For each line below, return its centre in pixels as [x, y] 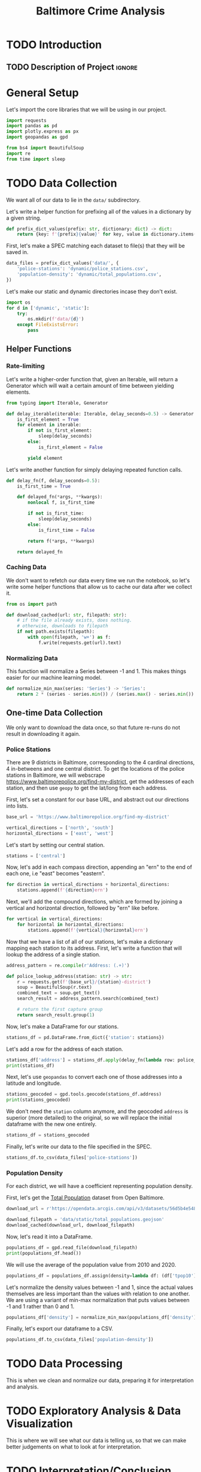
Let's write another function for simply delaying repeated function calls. [94, 469]
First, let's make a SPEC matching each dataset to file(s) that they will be [96, 246]
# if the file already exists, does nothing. [75, 620]
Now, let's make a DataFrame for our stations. [63, 1026]
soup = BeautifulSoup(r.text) [55, 988]
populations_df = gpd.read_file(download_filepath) [72, 1247]
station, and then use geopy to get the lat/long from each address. [87, 788]
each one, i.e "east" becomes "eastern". [56, 873]
